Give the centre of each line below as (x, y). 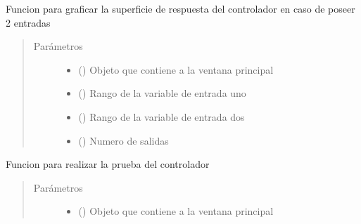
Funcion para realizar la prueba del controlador (108, 164)
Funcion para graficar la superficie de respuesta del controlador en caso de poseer (180, 8)
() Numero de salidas (123, 140)
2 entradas (28, 22)
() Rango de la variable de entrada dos (161, 116)
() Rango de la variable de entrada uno (162, 93)
